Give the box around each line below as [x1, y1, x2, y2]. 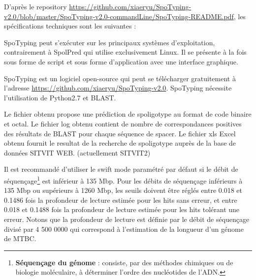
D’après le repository [4, 1, 67, 11]
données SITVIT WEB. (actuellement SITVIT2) [4, 147, 151, 157]
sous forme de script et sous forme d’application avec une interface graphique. [4, 56, 238, 66]
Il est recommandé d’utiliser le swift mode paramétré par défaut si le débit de [4, 164, 238, 174]
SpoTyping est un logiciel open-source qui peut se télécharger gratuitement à [4, 73, 236, 83]
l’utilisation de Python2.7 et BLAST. [4, 92, 116, 102]
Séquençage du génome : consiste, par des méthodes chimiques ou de [15, 257, 233, 267]
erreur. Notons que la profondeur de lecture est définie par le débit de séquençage [4, 214, 250, 224]
